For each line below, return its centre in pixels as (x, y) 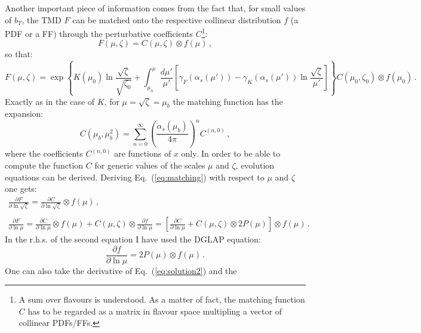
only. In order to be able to (231, 153)
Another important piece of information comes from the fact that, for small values (155, 8)
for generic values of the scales (150, 165)
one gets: (21, 189)
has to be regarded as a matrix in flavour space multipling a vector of (155, 311)
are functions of (143, 153)
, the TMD (42, 19)
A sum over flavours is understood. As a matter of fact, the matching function (162, 299)
